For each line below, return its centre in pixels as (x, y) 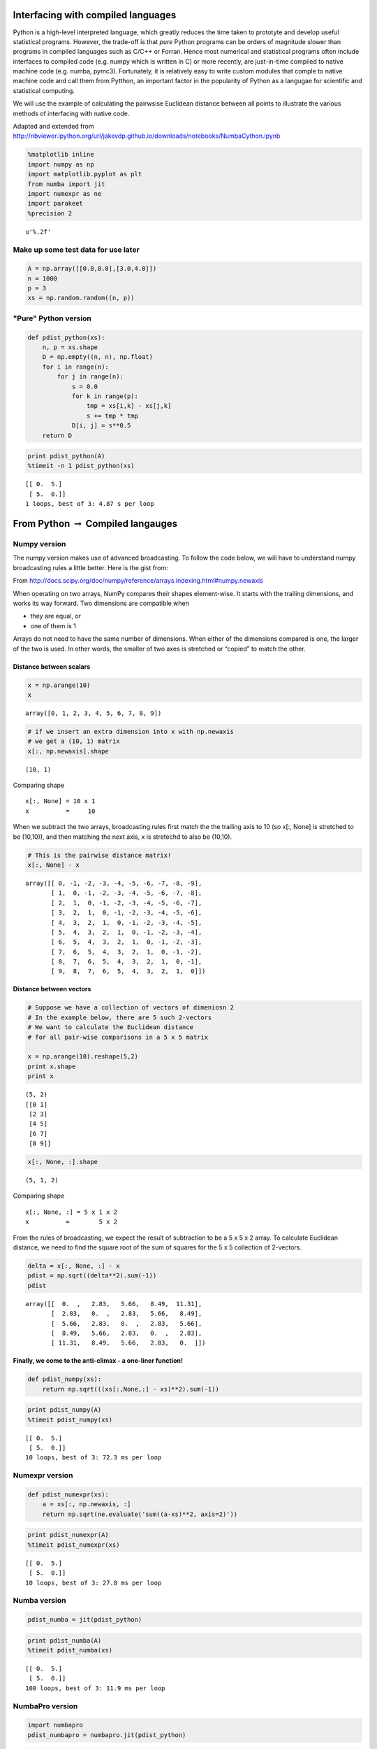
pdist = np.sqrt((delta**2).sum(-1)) (92, 1276)
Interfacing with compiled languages (95, 15)
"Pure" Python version (52, 318)
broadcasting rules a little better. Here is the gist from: (90, 567)
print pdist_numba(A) (65, 1640)
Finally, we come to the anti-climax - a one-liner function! (98, 1361)
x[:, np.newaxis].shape (68, 751)
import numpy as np (61, 164)
